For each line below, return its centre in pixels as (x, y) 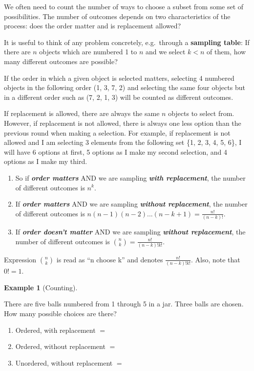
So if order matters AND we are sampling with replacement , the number (130, 177)
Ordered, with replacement (55, 330)
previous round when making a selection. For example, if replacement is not (117, 132)
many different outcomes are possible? (61, 61)
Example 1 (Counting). (41, 287)
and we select (166, 52)
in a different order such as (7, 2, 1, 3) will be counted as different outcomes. (119, 97)
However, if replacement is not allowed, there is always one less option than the (123, 123)
